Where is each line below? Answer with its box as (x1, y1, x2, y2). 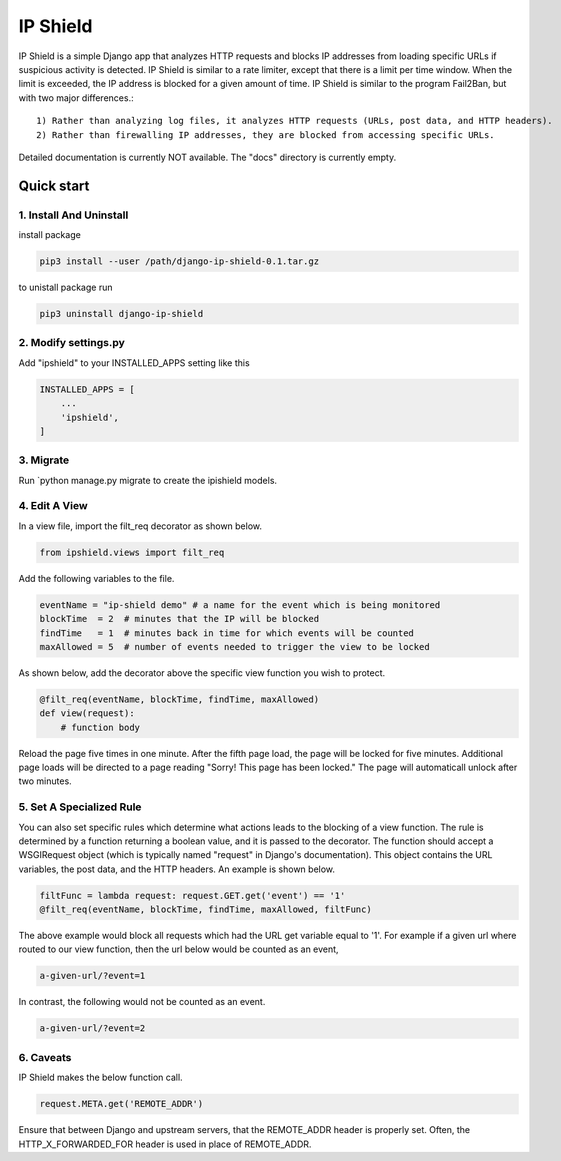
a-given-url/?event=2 (39, 1023, 146, 1034)
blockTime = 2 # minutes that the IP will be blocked (39, 613, 320, 625)
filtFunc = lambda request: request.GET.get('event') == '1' (39, 890, 346, 901)
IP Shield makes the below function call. (18, 1071, 184, 1084)
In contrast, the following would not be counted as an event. (18, 996, 266, 1008)
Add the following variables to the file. (18, 572, 175, 584)
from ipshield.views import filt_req (39, 546, 225, 558)
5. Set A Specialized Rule (18, 800, 142, 814)
